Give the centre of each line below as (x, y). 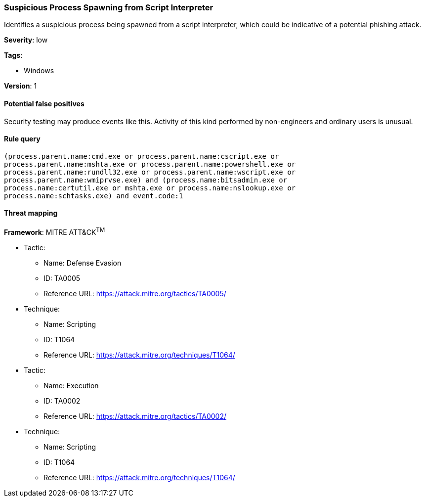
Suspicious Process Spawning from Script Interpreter (109, 7)
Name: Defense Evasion (83, 263)
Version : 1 (21, 86)
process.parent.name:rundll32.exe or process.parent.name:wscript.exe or (150, 172)
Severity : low (26, 40)
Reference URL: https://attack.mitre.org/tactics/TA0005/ (135, 293)
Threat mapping (31, 213)
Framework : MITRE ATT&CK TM (55, 231)
